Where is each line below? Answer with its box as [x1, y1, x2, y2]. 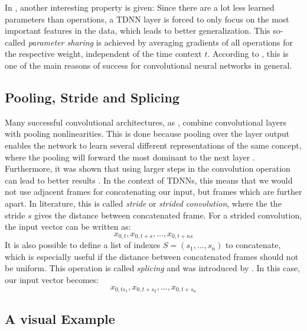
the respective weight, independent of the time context [5, 47, 202, 60]
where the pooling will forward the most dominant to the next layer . [5, 150, 255, 163]
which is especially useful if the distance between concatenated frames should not [5, 250, 299, 262]
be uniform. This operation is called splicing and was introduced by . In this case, [5, 262, 301, 274]
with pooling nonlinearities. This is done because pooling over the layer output [5, 127, 290, 140]
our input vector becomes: [5, 273, 99, 285]
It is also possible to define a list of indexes [5, 239, 161, 251]
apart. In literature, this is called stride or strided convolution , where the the [5, 197, 282, 209]
